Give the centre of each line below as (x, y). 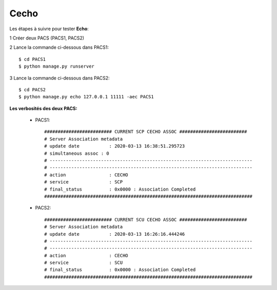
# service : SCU (84, 263)
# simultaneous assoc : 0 (77, 153)
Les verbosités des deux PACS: (43, 108)
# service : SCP (84, 182)
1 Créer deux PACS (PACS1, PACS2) (47, 38)
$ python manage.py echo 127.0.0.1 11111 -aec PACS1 (86, 97)
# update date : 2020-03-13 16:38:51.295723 (115, 146)
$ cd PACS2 (32, 89)
